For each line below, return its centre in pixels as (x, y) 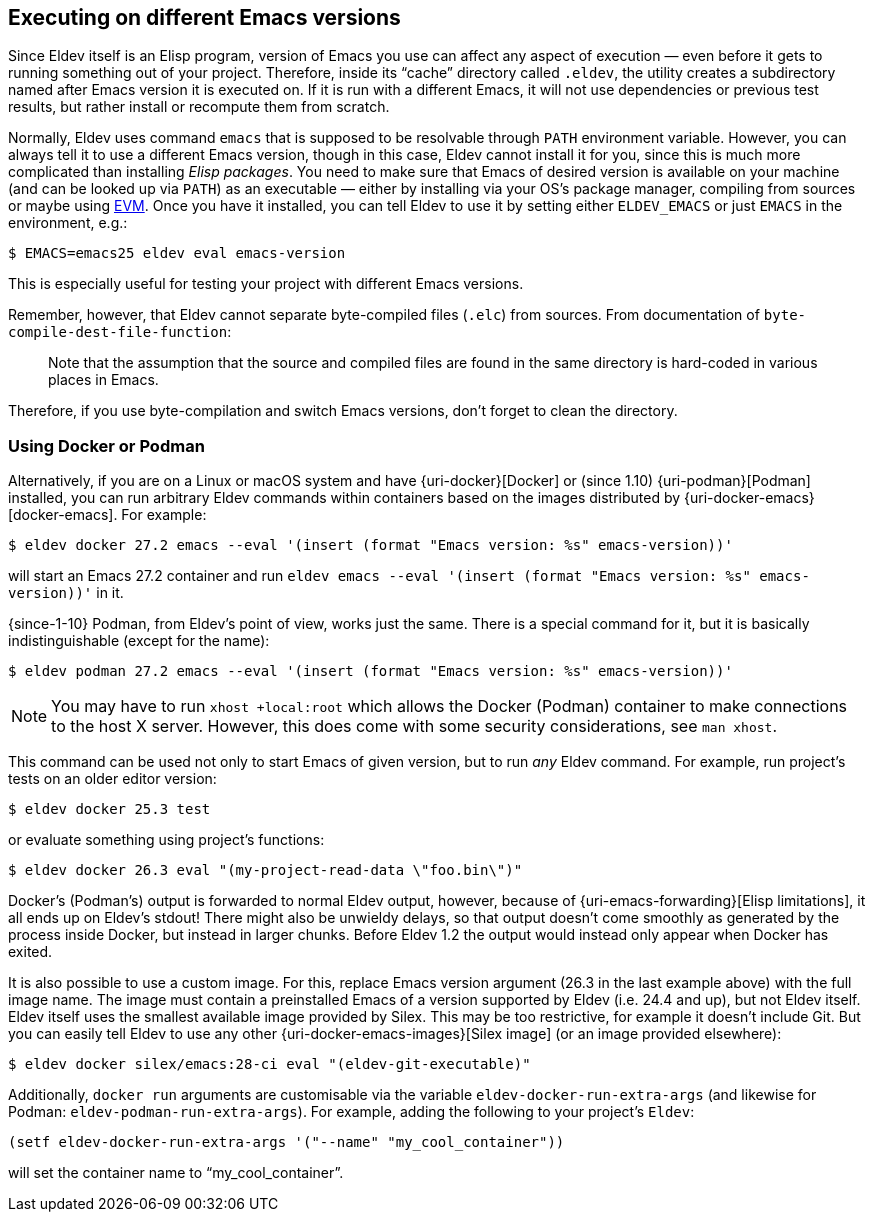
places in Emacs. (103, 380)
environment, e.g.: (68, 223)
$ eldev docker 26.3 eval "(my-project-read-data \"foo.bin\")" (265, 870)
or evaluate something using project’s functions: (166, 840)
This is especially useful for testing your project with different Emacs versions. (266, 284)
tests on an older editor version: (112, 779)
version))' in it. (66, 593)
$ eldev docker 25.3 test (109, 809)
